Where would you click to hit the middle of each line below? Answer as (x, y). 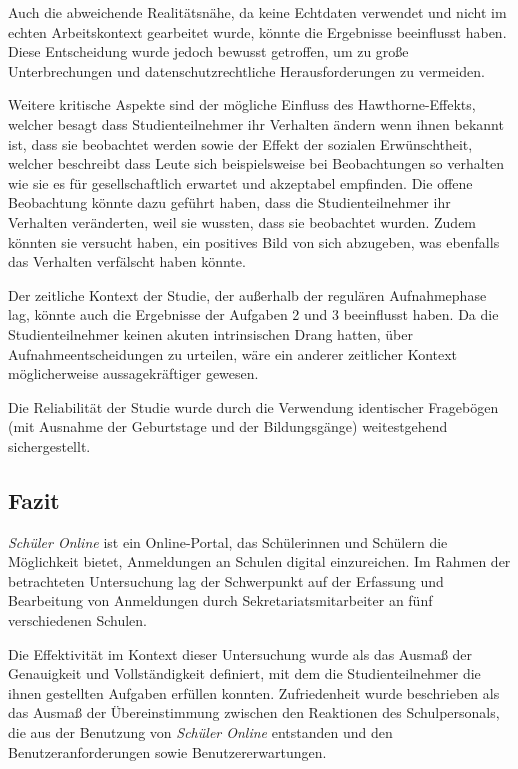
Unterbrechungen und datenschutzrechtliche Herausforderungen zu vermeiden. (246, 70)
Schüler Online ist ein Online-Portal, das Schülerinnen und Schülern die (228, 541)
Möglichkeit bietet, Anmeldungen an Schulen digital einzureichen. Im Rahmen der (259, 561)
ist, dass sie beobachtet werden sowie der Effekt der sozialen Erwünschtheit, (240, 143)
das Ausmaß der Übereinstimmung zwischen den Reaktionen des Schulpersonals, (254, 712)
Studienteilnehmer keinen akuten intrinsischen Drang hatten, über (211, 333)
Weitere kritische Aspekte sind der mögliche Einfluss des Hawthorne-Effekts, (242, 104)
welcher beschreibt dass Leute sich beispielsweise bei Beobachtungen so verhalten (256, 163)
